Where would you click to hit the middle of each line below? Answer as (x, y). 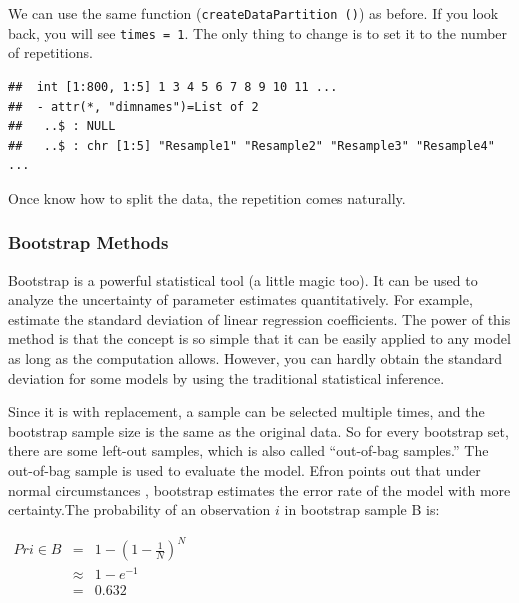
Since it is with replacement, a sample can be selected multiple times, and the (246, 411)
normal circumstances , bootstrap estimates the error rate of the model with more (259, 489)
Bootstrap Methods (88, 242)
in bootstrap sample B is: (362, 509)
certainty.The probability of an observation (139, 509)
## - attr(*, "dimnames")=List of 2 (133, 106)
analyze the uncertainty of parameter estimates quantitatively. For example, (240, 299)
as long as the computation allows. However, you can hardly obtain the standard (255, 358)
